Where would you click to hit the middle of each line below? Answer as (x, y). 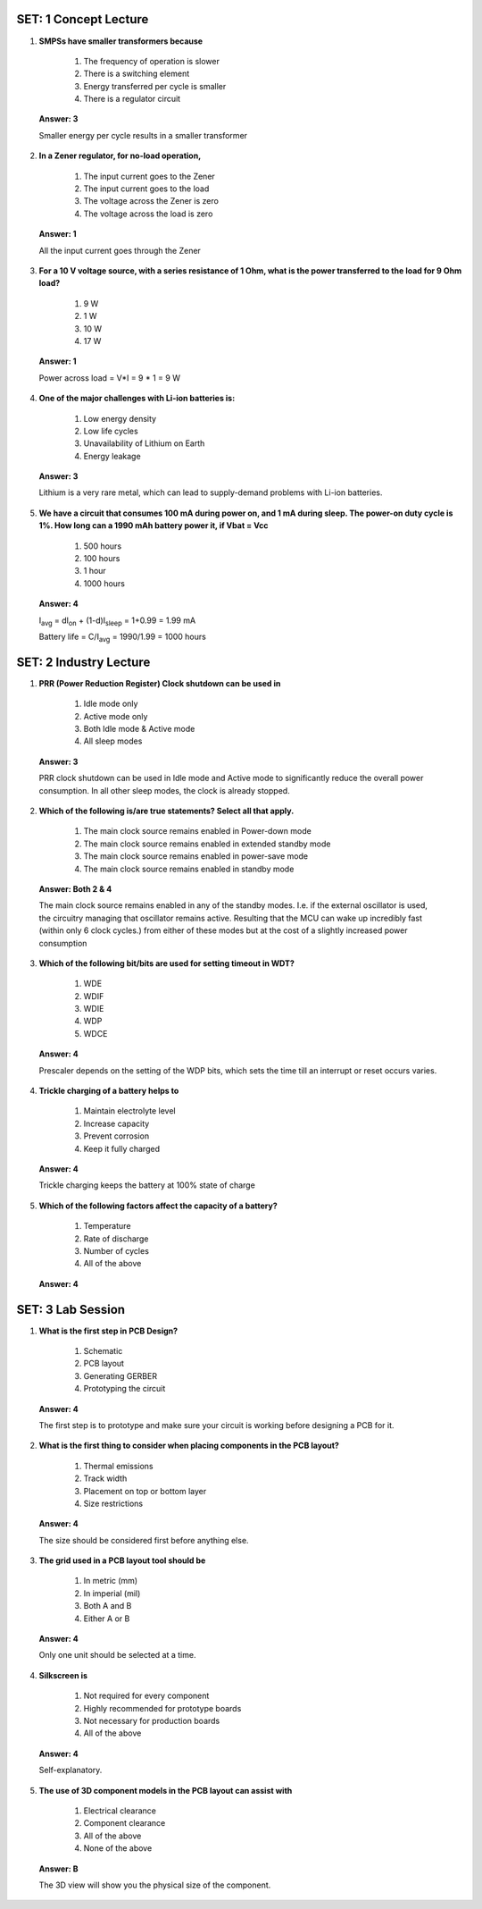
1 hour (95, 571)
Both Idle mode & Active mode (139, 729)
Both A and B (108, 1606)
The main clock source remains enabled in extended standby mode (207, 844)
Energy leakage (112, 456)
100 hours (102, 559)
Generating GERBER (120, 1375)
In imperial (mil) (112, 1593)
